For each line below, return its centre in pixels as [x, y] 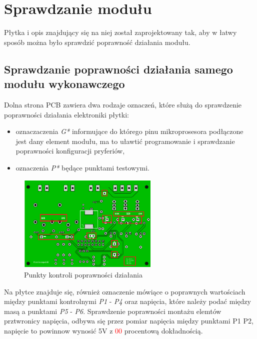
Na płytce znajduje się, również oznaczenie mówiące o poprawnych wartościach [125, 291]
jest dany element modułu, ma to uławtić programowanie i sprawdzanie [125, 141]
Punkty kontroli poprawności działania [83, 275]
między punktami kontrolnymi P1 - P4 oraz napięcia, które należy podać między [127, 301]
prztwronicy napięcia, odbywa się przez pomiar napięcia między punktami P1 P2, [129, 321]
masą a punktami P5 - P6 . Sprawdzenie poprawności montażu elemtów [113, 311]
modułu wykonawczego [64, 84]
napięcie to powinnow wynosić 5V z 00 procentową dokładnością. [103, 330]
